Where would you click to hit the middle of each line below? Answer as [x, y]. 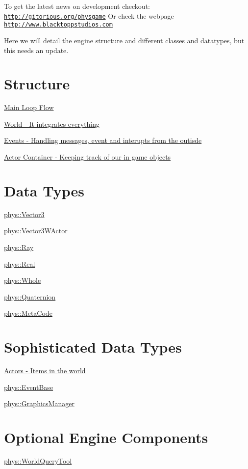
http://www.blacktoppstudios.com [58, 25]
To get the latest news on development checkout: [77, 6]
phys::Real [20, 263]
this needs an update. [36, 50]
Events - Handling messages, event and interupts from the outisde [103, 140]
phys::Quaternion [30, 296]
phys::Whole [23, 280]
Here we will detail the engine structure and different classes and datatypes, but [124, 40]
